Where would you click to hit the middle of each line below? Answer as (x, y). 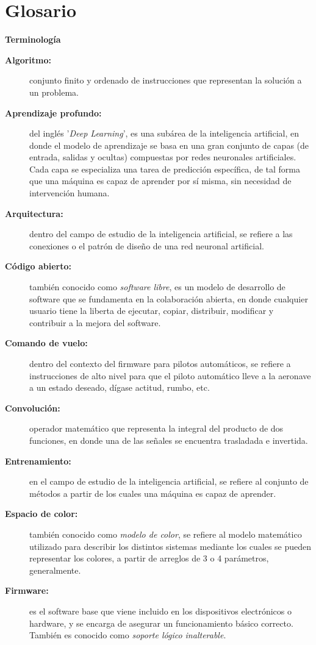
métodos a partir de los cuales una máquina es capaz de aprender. (153, 493)
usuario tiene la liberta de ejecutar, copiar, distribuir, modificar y (152, 311)
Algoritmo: (28, 59)
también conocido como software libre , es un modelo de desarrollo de (157, 287)
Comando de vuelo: (46, 343)
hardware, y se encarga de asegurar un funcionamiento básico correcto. (161, 623)
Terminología (33, 39)
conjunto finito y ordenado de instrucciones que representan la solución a (166, 80)
